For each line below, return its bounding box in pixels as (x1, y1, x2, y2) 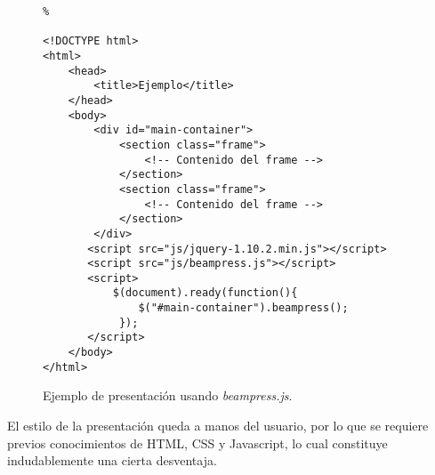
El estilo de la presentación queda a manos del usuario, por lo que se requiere (7, 416, 429, 434)
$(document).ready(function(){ (112, 286, 298, 300)
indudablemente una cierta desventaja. (7, 451, 217, 470)
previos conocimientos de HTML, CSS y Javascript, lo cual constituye (7, 433, 388, 452)
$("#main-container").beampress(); (138, 302, 349, 315)
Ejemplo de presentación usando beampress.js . (43, 386, 293, 405)
